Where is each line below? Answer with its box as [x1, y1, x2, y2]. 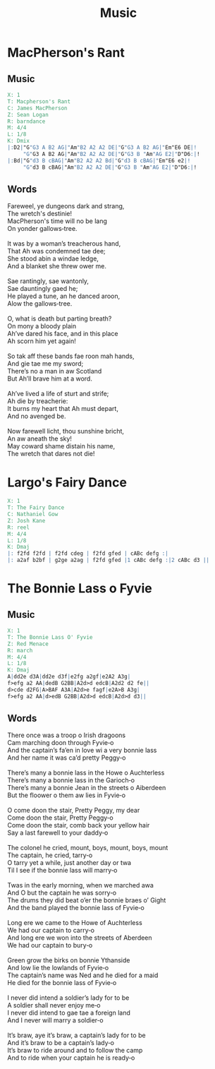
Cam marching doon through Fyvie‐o [7, 739, 114, 747]
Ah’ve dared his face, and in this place [7, 330, 118, 338]
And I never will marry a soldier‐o [7, 1016, 104, 1025]
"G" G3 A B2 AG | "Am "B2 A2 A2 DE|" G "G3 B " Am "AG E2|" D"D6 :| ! [23, 150, 200, 157]
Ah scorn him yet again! [7, 337, 76, 345]
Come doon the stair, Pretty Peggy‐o [7, 813, 114, 822]
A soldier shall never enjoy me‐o [7, 1001, 101, 1010]
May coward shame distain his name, [7, 442, 116, 450]
